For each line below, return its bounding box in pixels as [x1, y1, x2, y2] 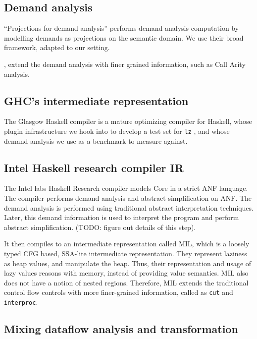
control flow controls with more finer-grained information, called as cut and [4, 287, 233, 297]
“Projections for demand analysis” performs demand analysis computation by [4, 23, 239, 33]
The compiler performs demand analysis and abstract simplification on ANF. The [4, 193, 252, 203]
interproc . [4, 297, 38, 307]
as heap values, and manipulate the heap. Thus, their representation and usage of [4, 258, 252, 268]
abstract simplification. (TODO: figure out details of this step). [4, 222, 196, 232]
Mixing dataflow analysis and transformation [4, 321, 238, 337]
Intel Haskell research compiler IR [4, 160, 184, 175]
